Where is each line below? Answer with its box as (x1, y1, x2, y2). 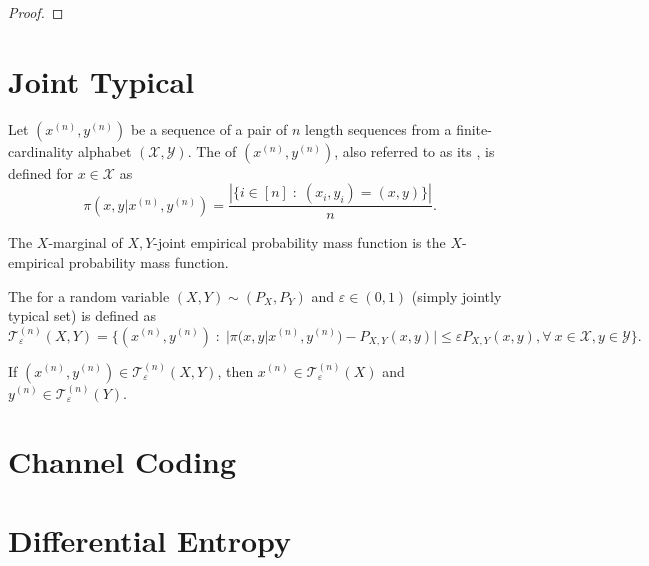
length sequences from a (305, 118, 452, 139)
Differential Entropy (8, 519, 291, 560)
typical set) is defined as (8, 305, 156, 326)
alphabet (78, 140, 132, 161)
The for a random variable (8, 285, 170, 306)
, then (217, 360, 254, 381)
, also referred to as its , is (334, 140, 495, 161)
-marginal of (48, 232, 123, 253)
